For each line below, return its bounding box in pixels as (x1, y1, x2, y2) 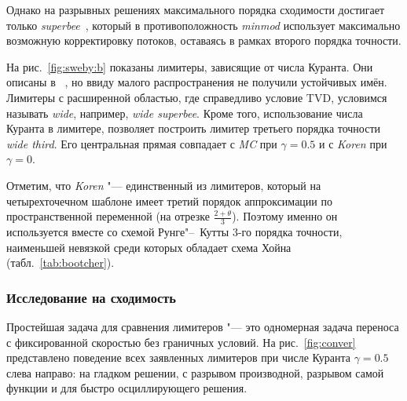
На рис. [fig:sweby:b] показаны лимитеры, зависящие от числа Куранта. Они (6, 58, 373, 75)
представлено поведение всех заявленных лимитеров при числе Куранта (6, 349, 351, 366)
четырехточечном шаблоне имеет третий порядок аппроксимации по (6, 192, 332, 209)
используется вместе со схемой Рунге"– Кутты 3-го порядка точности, (6, 223, 343, 239)
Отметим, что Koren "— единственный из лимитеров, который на (6, 177, 321, 193)
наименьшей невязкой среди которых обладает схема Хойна (6, 239, 291, 255)
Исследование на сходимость (6, 287, 176, 307)
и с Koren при (318, 135, 387, 151)
